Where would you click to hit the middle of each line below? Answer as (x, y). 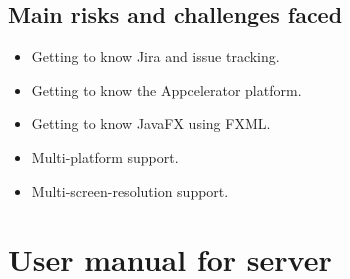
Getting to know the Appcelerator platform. (166, 89)
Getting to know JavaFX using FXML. (151, 123)
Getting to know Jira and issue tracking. (155, 56)
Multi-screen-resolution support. (130, 190)
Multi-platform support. (105, 156)
